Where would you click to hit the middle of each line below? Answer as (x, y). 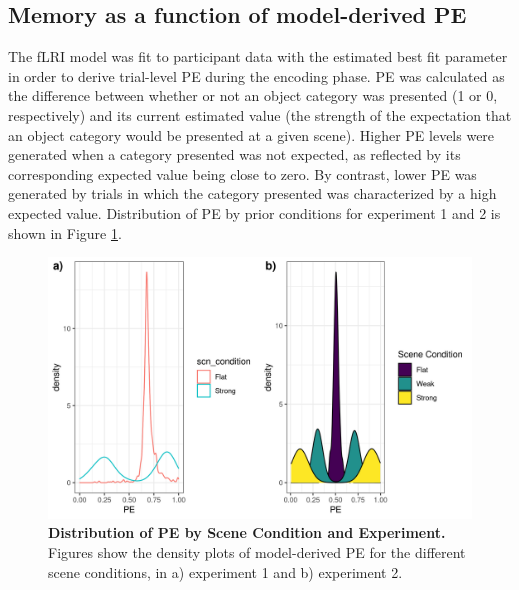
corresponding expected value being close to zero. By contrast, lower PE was (242, 173)
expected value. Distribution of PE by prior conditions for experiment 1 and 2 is (254, 212)
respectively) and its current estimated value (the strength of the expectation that (260, 114)
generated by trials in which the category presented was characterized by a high (252, 193)
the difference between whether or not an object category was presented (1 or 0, (253, 95)
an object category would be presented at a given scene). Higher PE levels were (251, 134)
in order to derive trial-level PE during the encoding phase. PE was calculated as (256, 75)
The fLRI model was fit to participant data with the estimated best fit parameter (258, 56)
